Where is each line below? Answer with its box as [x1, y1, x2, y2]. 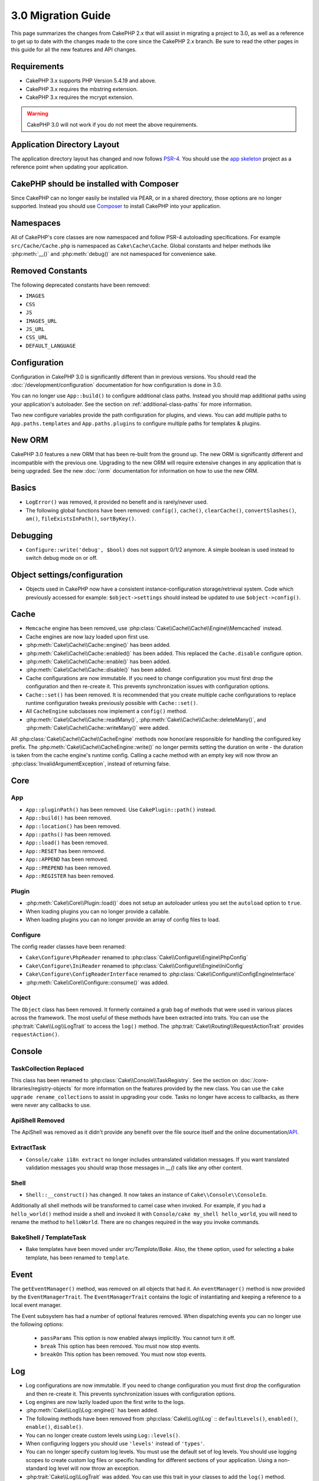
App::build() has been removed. [25, 815, 112, 822]
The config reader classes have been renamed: [11, 943, 126, 950]
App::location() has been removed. [25, 822, 121, 829]
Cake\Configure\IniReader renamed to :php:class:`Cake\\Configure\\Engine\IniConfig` [25, 962, 245, 969]
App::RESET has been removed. [25, 847, 106, 854]
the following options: [11, 1321, 64, 1328]
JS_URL [25, 326, 45, 332]
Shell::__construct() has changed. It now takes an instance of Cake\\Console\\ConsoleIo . [25, 1191, 268, 1198]
